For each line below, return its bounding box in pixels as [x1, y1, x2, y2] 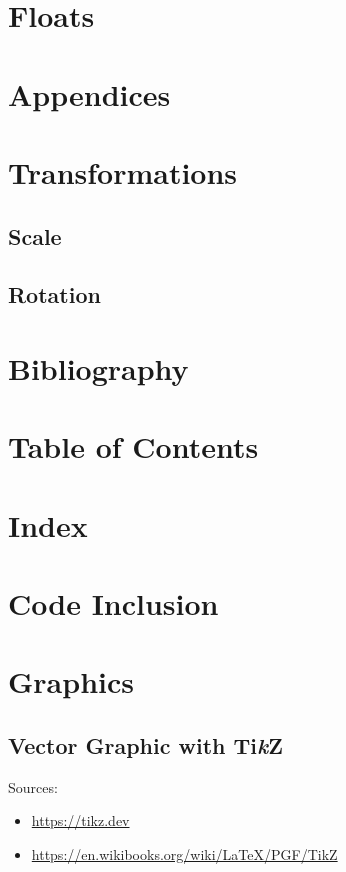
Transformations [8, 151, 238, 192]
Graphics [8, 661, 134, 702]
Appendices [8, 73, 171, 114]
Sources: [8, 776, 58, 797]
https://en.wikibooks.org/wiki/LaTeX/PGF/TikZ [31, 843, 338, 864]
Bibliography [8, 347, 189, 388]
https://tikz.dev [31, 810, 130, 831]
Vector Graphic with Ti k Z [8, 729, 283, 760]
